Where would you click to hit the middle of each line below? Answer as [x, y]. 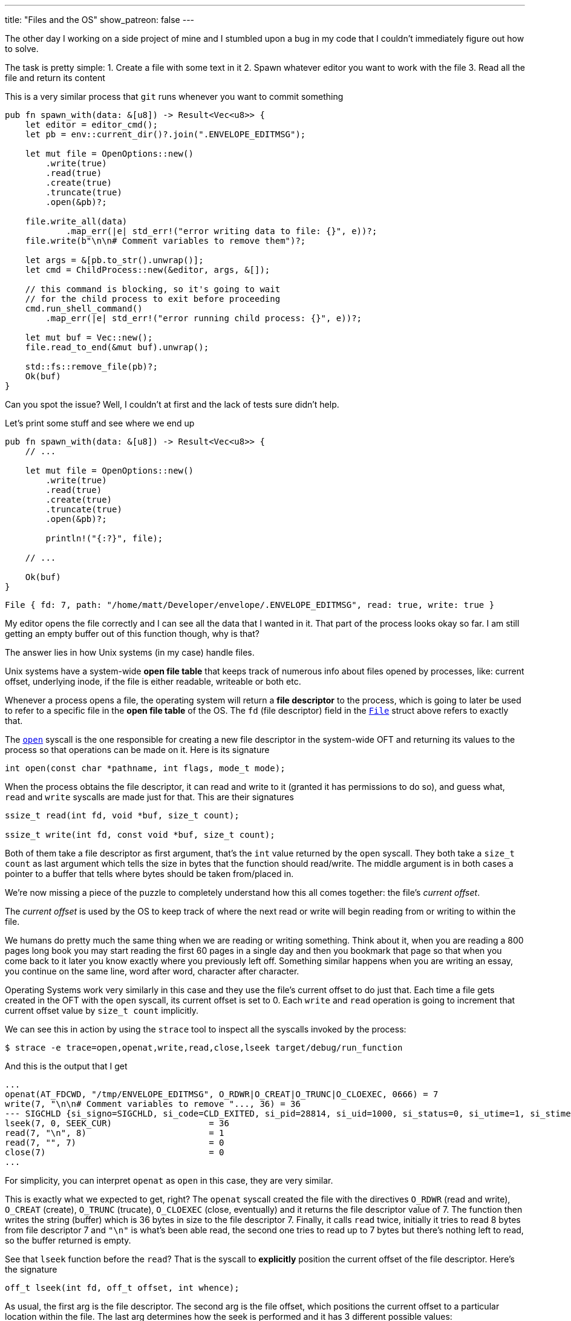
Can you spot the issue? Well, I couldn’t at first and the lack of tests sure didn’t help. [172, 404]
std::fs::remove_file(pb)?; [91, 367]
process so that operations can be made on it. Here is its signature [137, 750]
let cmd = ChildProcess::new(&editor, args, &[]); [148, 270]
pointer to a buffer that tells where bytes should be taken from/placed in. [149, 874]
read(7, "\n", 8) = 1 [115, 1133]
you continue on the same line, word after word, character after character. [152, 971]
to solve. [22, 49]
